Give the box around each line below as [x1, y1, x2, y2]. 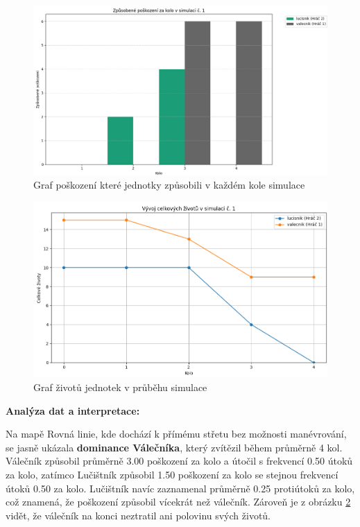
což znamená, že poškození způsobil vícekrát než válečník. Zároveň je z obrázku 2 [6, 494, 351, 509]
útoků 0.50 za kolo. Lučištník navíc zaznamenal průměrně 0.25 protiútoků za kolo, [6, 481, 355, 495]
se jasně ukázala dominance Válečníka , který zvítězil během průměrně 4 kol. [6, 440, 343, 454]
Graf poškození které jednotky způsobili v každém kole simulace [33, 178, 305, 192]
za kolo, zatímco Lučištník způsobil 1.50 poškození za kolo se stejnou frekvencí [6, 467, 338, 481]
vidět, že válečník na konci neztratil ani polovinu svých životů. [6, 508, 271, 522]
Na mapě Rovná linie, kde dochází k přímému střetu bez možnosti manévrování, [6, 426, 347, 441]
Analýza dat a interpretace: [6, 403, 140, 417]
